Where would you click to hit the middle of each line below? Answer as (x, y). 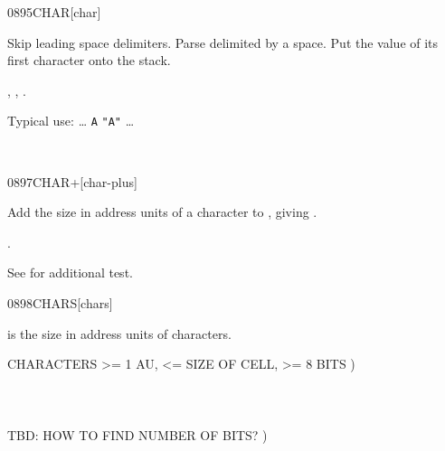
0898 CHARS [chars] (60, 303)
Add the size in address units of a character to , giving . (162, 212)
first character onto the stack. (89, 60)
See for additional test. (70, 272)
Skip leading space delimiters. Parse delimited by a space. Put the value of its (223, 42)
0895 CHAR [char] (54, 12)
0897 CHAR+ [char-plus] (72, 181)
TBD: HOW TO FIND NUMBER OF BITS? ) (137, 434)
